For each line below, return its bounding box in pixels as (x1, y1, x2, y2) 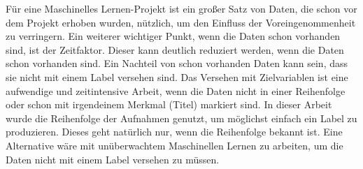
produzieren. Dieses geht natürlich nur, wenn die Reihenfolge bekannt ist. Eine (6, 124, 343, 139)
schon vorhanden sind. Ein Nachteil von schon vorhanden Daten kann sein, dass (6, 56, 348, 71)
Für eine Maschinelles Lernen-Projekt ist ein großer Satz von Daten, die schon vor (6, 1, 357, 15)
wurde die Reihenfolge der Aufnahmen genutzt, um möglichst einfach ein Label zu (6, 110, 357, 125)
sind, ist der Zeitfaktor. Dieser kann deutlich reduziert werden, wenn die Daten (6, 42, 344, 57)
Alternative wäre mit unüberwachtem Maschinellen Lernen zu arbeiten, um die (6, 138, 343, 152)
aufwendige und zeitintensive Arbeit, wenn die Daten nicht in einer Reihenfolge (6, 83, 346, 98)
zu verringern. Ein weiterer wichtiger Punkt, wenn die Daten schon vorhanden (6, 29, 341, 43)
